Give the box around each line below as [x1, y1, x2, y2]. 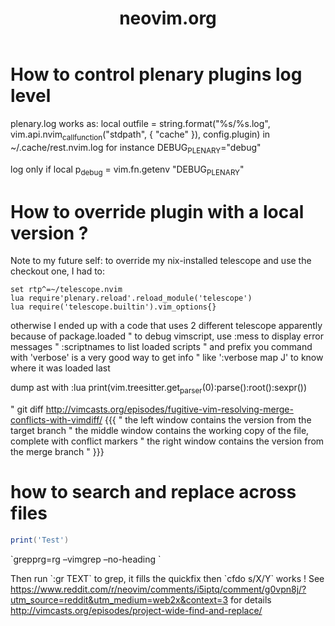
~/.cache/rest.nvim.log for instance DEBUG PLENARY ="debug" [10, 141, 262, 156]
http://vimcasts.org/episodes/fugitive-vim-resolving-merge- [45, 403, 294, 416]
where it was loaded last [10, 362, 111, 374]
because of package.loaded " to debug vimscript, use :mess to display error [10, 330, 324, 342]
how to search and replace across [10, 481, 297, 504]
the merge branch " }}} [10, 446, 105, 458]
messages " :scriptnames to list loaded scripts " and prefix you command [10, 341, 313, 353]
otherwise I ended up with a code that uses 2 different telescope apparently [10, 320, 323, 332]
